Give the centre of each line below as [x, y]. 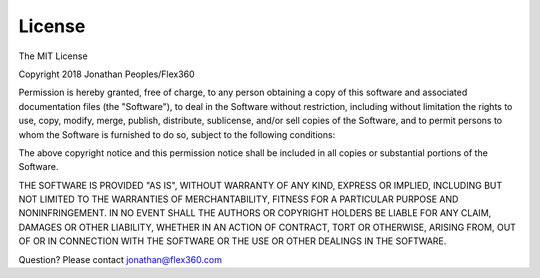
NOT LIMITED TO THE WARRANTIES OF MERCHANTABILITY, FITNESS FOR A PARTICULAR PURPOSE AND [238, 199]
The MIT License [53, 56]
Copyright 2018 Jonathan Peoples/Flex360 [106, 74]
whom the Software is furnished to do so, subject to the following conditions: [177, 134]
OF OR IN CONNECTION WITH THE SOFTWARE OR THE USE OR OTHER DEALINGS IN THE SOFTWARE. [232, 241]
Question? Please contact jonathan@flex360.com [120, 259]
